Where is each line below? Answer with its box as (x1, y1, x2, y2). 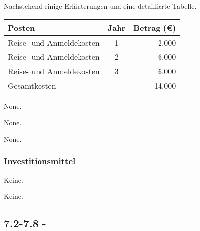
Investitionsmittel (4, 155, 76, 167)
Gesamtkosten (8, 79, 56, 91)
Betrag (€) (133, 21, 176, 33)
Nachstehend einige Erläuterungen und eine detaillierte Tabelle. (4, 1, 197, 11)
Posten (8, 21, 35, 33)
